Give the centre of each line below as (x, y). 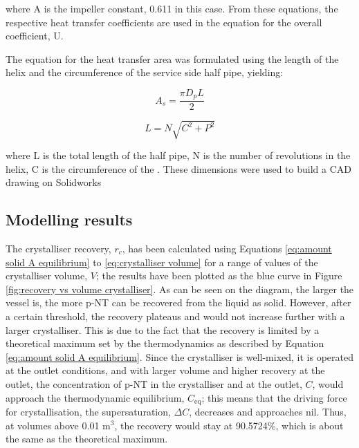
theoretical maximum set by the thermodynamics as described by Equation (165, 343)
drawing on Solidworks (54, 182)
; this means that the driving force (274, 397)
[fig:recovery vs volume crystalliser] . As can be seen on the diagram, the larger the (180, 289)
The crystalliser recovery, (58, 248)
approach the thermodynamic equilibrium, (95, 397)
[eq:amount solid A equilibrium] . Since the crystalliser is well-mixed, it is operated (180, 356)
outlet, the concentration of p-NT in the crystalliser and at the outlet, (154, 383)
